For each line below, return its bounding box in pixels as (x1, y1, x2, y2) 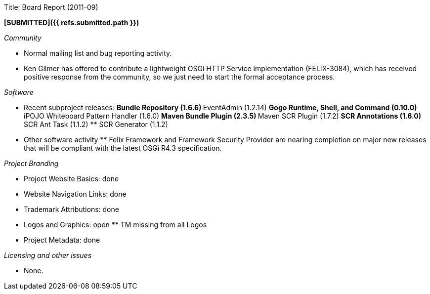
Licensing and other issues (4, 251, 92, 259)
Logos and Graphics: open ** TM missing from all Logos (24, 220, 207, 229)
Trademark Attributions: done (24, 205, 119, 213)
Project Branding (4, 159, 59, 168)
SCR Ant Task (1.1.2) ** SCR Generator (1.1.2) (24, 120, 168, 128)
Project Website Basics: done (24, 174, 119, 183)
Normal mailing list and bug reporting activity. (24, 49, 172, 57)
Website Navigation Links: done (24, 190, 127, 198)
